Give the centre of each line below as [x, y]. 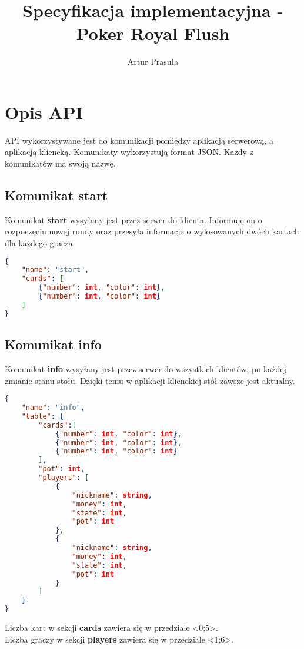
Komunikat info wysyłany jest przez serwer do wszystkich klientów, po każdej [146, 368]
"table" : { [43, 416]
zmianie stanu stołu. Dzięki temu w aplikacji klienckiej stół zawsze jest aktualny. [150, 380]
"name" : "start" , [55, 270]
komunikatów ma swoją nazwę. [60, 163]
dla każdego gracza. [40, 243]
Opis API [44, 112]
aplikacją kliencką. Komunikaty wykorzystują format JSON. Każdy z [129, 152]
